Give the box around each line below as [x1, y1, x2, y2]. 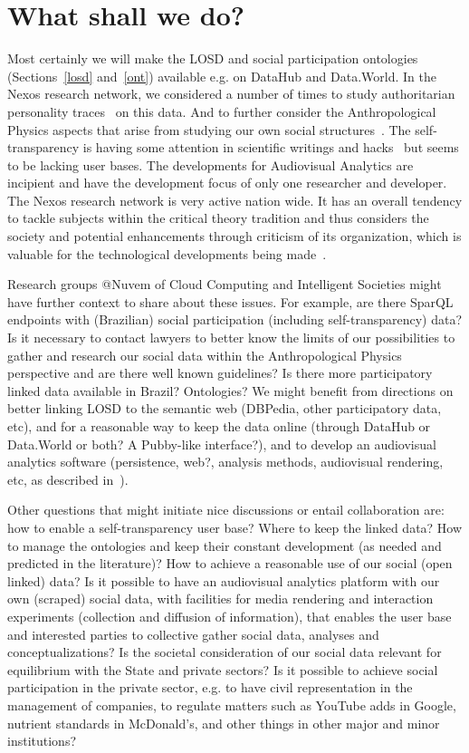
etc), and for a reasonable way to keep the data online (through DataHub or [7, 417, 431, 435]
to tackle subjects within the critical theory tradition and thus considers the [7, 208, 429, 227]
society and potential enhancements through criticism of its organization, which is [7, 227, 462, 246]
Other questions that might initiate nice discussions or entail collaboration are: [7, 500, 445, 519]
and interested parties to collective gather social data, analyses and [7, 624, 379, 643]
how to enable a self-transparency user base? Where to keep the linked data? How [7, 517, 463, 536]
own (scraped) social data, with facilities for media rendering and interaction [7, 589, 434, 608]
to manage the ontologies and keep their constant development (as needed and [7, 536, 442, 555]
